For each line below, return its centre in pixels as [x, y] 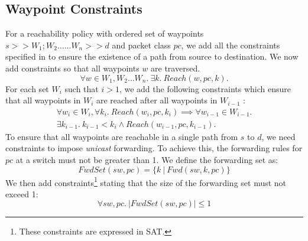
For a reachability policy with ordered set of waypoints [105, 33]
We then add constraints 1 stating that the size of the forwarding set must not [146, 181]
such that [82, 88]
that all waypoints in [43, 100]
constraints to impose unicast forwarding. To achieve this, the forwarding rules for [154, 148]
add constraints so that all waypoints [72, 68]
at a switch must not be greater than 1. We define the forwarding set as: [147, 160]
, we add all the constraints [231, 45]
